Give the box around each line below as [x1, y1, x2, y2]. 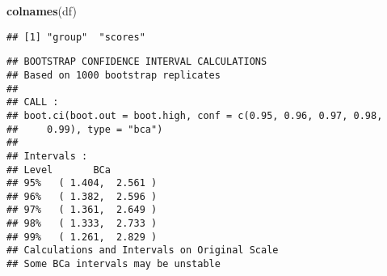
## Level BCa [6, 163, 111, 176]
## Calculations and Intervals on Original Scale [6, 244, 279, 257]
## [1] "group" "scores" [6, 31, 145, 43]
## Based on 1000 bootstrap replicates [6, 69, 221, 81]
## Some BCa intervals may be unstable [6, 258, 221, 270]
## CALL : [6, 96, 59, 108]
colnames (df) [6, 2, 77, 19]
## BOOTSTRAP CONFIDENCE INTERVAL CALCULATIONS [6, 56, 267, 68]
